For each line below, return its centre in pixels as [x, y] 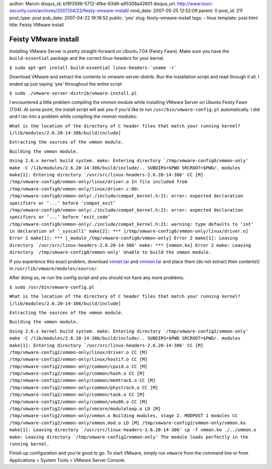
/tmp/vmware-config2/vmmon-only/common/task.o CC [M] [77, 395]
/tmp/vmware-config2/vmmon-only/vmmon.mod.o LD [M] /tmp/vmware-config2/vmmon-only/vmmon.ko [128, 423]
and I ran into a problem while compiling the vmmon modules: [73, 116]
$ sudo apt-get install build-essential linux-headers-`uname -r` [93, 68]
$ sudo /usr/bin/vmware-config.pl [52, 287]
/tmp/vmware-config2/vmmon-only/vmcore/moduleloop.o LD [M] [85, 409]
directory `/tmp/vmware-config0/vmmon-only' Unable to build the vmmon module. [110, 252]
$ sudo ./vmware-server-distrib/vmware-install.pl [73, 93]
